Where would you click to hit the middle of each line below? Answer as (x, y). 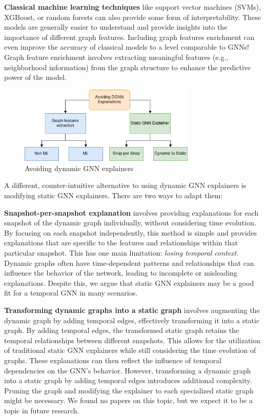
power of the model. (35, 77)
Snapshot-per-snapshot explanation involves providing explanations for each (131, 212)
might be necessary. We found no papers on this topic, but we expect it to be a (128, 400)
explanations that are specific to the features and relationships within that (121, 243)
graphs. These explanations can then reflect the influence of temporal (113, 360)
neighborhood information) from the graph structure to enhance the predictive (128, 67)
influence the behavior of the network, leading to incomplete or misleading (121, 273)
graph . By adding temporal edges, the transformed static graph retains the (122, 330)
